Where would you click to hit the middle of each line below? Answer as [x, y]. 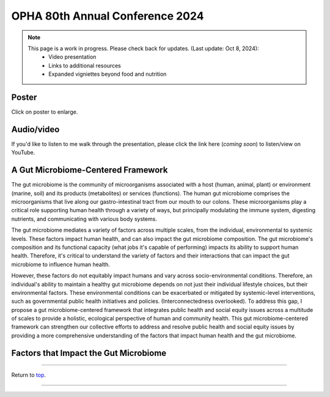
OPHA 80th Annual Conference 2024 [108, 16]
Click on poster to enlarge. [45, 112]
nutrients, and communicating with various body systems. [84, 219]
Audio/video [35, 129]
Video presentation [72, 57]
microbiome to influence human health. [61, 264]
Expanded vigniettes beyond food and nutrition [108, 74]
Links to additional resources [85, 65]
